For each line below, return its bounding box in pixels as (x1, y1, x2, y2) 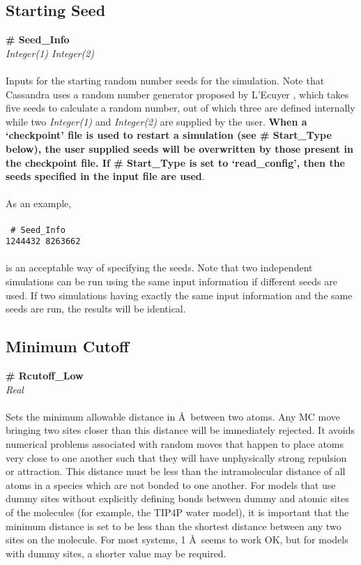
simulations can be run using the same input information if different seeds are (6, 274, 337, 289)
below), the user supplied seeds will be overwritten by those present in (6, 141, 353, 156)
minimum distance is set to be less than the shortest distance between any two (6, 518, 341, 533)
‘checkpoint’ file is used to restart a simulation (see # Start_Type (6, 128, 332, 142)
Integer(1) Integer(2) (6, 45, 95, 60)
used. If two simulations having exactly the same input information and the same (6, 287, 353, 302)
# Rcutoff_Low (6, 368, 84, 382)
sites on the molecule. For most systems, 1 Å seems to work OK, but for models (6, 532, 348, 547)
